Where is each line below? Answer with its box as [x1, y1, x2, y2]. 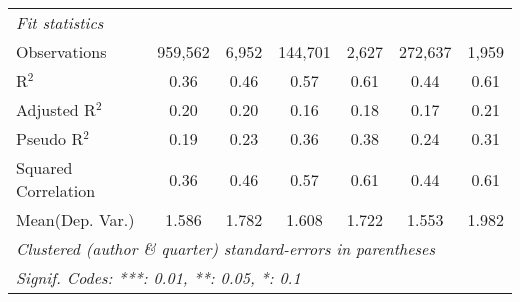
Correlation [16, 179, 96, 202]
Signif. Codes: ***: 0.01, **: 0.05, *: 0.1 [16, 266, 301, 289]
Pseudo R [16, 127, 84, 150]
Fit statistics [16, 11, 104, 34]
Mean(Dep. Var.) [16, 208, 135, 231]
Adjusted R [16, 98, 96, 121]
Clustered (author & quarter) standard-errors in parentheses [16, 237, 435, 260]
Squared [16, 156, 73, 179]
